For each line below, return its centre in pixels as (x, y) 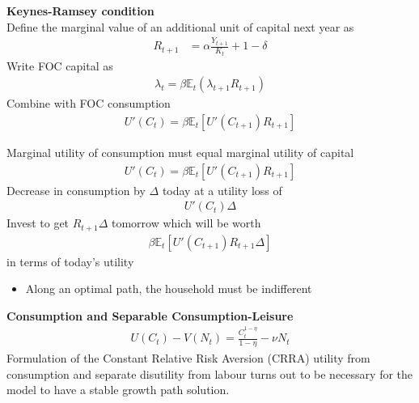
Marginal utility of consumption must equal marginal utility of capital (180, 152)
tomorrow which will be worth (186, 223)
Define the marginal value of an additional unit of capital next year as (180, 26)
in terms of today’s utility (70, 261)
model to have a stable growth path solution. (118, 390)
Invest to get (38, 223)
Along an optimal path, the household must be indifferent (169, 288)
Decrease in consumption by (76, 190)
